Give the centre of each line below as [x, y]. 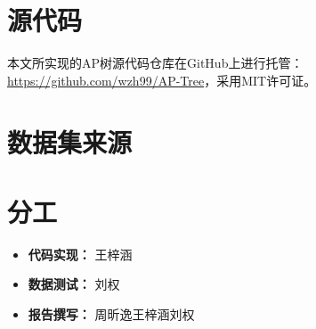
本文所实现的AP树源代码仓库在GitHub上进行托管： [155, 63]
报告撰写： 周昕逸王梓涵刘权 [111, 314]
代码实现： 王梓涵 [80, 254]
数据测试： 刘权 [74, 284]
